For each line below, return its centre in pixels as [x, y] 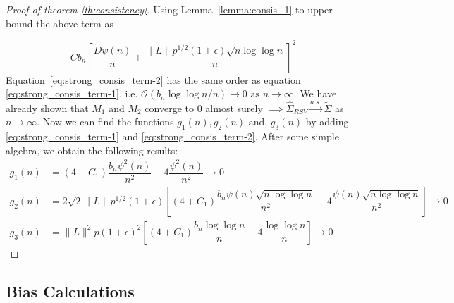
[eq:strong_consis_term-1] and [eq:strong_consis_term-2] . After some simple [172, 136]
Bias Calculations [70, 291]
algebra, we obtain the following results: [92, 150]
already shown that [47, 107]
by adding [327, 122]
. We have [315, 93]
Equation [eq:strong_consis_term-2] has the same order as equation [153, 79]
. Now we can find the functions [105, 122]
